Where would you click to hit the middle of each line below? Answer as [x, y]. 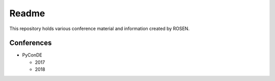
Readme [27, 13]
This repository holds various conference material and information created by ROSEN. [100, 29]
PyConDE [32, 55]
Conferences [31, 43]
